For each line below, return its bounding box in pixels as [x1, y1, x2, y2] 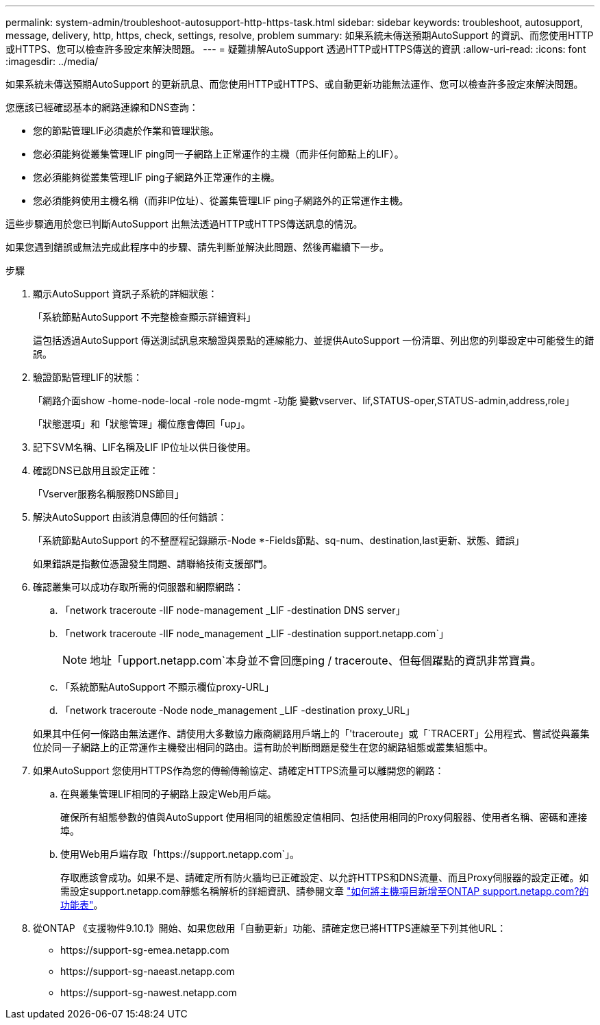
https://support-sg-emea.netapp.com [60, 944, 229, 956]
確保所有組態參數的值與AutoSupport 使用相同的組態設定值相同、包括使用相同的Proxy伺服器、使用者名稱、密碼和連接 [60, 811, 588, 823]
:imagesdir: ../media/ [5, 55, 99, 67]
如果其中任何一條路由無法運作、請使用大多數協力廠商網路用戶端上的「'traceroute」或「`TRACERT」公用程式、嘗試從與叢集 [33, 728, 590, 739]
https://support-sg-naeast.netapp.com [60, 965, 235, 977]
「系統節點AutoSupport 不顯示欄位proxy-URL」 [60, 681, 275, 693]
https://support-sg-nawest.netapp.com [60, 987, 237, 998]
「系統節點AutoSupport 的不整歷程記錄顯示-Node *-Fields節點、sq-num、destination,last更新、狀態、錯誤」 [33, 534, 525, 546]
